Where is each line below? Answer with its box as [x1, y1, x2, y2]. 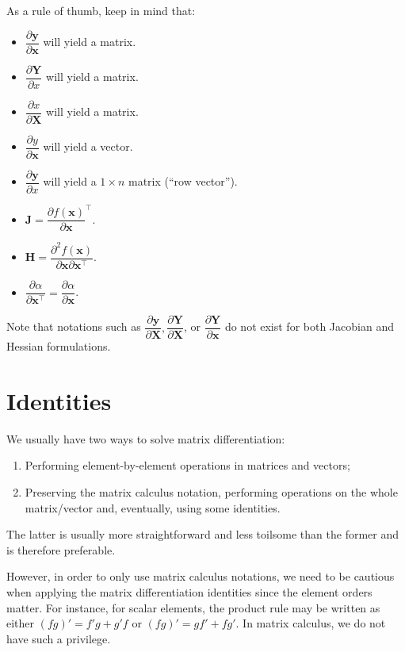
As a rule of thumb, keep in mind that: [6, 2, 196, 18]
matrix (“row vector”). [128, 173, 238, 190]
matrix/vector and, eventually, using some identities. [25, 499, 281, 516]
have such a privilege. [6, 630, 111, 646]
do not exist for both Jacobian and [224, 318, 394, 335]
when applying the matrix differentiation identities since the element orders [6, 584, 373, 600]
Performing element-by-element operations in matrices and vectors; [25, 457, 350, 474]
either [6, 615, 35, 631]
